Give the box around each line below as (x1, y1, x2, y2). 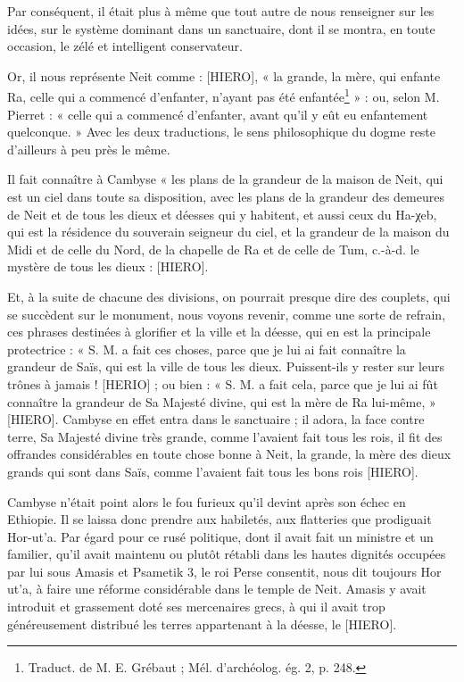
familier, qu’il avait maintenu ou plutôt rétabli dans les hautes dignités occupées (7, 545, 446, 563)
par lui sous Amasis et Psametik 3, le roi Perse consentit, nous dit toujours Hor (7, 561, 442, 580)
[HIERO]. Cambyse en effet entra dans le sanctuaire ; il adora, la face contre (7, 410, 425, 428)
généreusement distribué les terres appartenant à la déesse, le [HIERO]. (7, 614, 397, 633)
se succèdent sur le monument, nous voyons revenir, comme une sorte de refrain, (7, 304, 446, 323)
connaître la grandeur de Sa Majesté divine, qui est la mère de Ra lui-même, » (7, 392, 436, 411)
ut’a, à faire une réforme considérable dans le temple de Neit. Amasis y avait (7, 579, 427, 598)
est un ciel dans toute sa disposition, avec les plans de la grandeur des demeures (7, 187, 444, 205)
